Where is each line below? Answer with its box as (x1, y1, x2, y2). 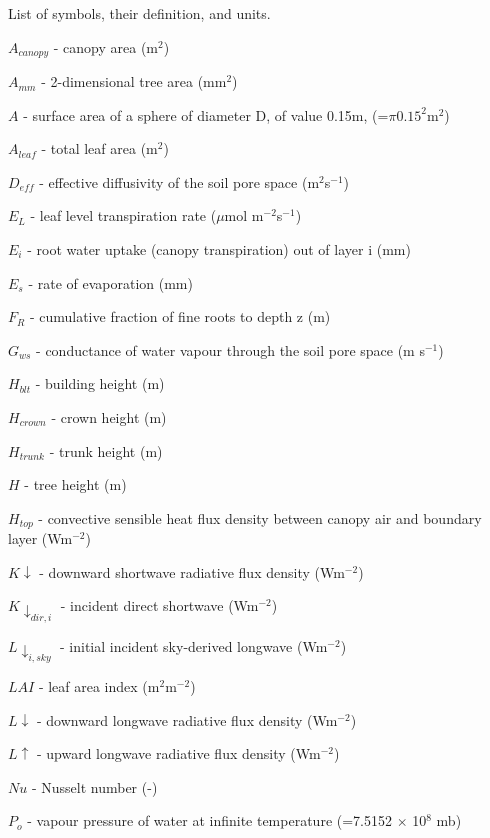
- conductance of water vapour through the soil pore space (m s (36, 339, 425, 360)
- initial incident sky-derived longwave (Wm (60, 635, 328, 656)
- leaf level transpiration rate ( (30, 205, 217, 226)
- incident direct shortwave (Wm (60, 595, 259, 616)
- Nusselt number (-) (31, 776, 158, 797)
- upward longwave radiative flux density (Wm (36, 743, 321, 764)
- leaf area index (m (38, 676, 160, 696)
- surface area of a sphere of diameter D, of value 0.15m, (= (23, 104, 389, 125)
